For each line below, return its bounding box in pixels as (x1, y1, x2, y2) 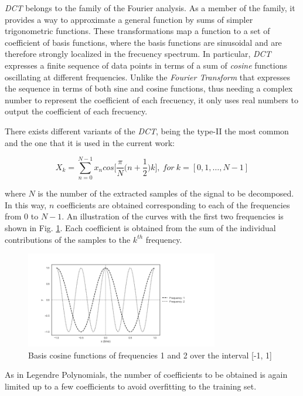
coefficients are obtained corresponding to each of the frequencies (56, 198, 290, 211)
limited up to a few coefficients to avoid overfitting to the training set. (5, 380, 257, 392)
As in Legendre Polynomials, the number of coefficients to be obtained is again (5, 368, 288, 381)
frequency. (145, 233, 182, 245)
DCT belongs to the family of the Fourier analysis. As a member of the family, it (5, 2, 295, 13)
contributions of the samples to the (5, 233, 131, 245)
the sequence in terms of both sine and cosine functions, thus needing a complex (5, 82, 293, 94)
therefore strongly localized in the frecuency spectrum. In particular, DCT (5, 48, 271, 60)
